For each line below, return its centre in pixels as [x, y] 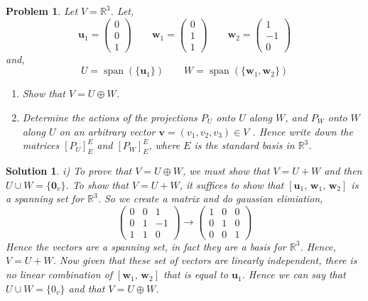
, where [164, 145]
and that [87, 288]
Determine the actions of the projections [110, 117]
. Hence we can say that [294, 274]
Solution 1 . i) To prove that [69, 170]
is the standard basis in [244, 145]
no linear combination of [59, 274]
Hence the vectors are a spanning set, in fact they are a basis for [146, 246]
